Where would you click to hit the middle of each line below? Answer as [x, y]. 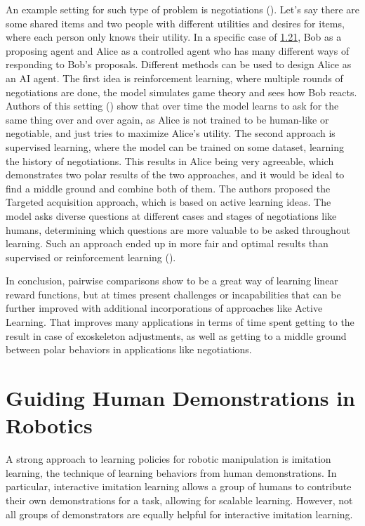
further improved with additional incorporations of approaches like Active [164, 308]
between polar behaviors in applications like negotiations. [129, 349]
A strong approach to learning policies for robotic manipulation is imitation [168, 459]
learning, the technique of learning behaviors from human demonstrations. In [171, 472]
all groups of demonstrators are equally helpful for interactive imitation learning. [179, 514]
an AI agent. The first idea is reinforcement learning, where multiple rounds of [174, 78]
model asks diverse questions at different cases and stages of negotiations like [171, 215]
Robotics [49, 425]
